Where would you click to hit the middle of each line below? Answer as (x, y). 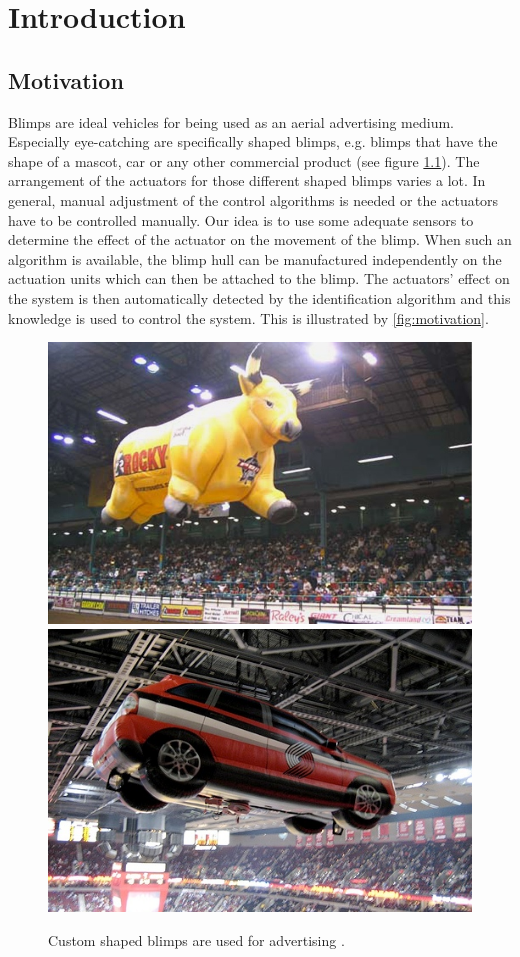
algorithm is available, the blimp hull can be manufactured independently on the (255, 258)
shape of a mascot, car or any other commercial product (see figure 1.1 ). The (244, 160)
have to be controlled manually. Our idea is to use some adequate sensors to (241, 219)
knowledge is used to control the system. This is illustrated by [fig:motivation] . (248, 317)
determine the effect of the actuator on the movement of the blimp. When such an (260, 239)
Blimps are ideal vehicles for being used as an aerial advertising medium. (231, 121)
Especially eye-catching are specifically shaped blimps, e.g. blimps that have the (253, 141)
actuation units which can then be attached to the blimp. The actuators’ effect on (259, 278)
